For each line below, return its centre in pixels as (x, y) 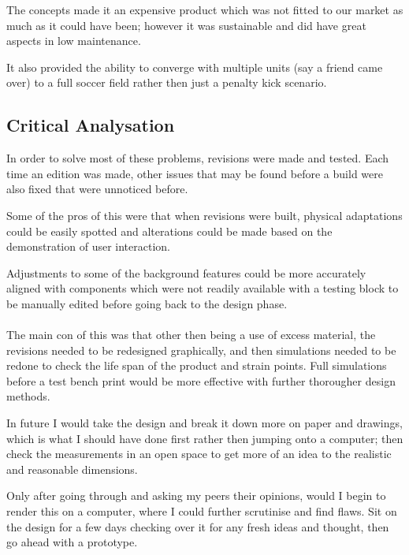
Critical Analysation (91, 125)
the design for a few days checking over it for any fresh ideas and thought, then (198, 526)
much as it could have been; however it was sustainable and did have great (186, 25)
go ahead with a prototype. (72, 542)
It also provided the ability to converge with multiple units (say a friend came (195, 67)
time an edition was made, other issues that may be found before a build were (195, 173)
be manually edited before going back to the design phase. (147, 303)
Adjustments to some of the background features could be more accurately (186, 272)
